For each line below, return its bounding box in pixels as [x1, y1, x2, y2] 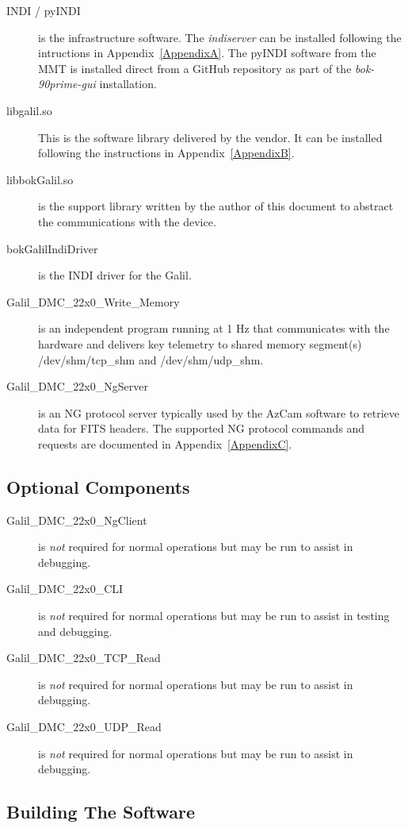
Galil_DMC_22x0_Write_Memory [6, 293, 180, 310]
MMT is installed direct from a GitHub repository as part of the [38, 60, 352, 76]
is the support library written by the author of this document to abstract [38, 198, 394, 214]
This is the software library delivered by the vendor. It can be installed [38, 129, 383, 145]
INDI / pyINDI [6, 2, 81, 18]
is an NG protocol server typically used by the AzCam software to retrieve [38, 404, 399, 421]
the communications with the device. [38, 213, 216, 229]
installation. [99, 75, 157, 92]
